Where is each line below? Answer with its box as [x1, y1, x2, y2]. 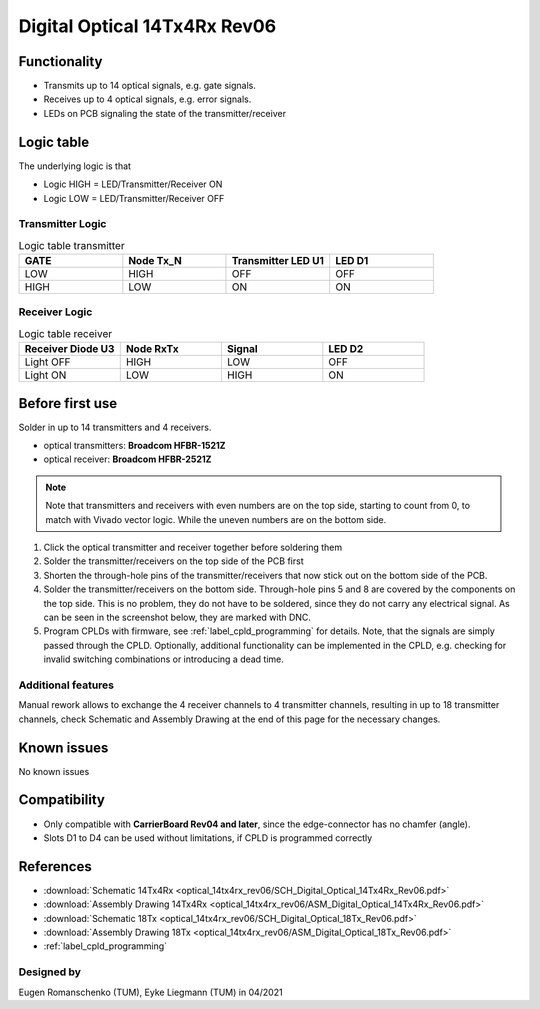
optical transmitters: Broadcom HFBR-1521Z [43, 440, 226, 452]
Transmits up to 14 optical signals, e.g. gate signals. [43, 80, 257, 92]
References [18, 858, 92, 875]
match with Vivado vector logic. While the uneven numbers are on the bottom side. [45, 513, 387, 525]
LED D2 [328, 342, 364, 356]
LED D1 [335, 254, 369, 268]
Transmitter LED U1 [231, 254, 325, 268]
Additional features [18, 678, 115, 692]
